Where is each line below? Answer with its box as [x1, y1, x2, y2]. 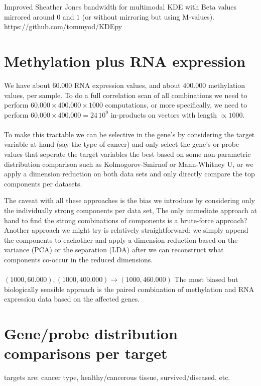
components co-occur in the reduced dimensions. [4, 254, 153, 264]
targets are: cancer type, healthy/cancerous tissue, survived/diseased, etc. [4, 372, 230, 382]
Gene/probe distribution [4, 323, 178, 344]
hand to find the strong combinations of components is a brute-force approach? [4, 215, 247, 225]
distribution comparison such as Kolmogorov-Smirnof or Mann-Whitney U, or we [4, 158, 253, 169]
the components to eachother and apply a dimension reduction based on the [4, 234, 238, 245]
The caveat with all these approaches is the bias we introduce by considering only [4, 195, 255, 206]
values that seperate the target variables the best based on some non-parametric [4, 149, 251, 159]
